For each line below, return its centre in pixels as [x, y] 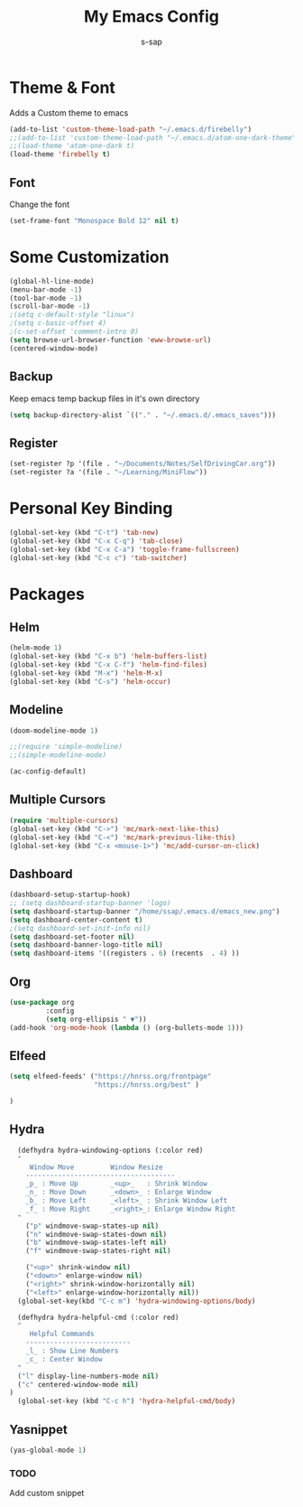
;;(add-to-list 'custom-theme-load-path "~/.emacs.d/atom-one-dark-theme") [155, 137]
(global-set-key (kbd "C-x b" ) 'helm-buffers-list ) [108, 657]
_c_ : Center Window [64, 1359]
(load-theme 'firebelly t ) [60, 154]
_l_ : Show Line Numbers [72, 1351]
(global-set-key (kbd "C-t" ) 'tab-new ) [84, 532]
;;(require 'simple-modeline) [66, 747]
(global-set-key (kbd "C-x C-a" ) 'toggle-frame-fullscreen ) [125, 549]
